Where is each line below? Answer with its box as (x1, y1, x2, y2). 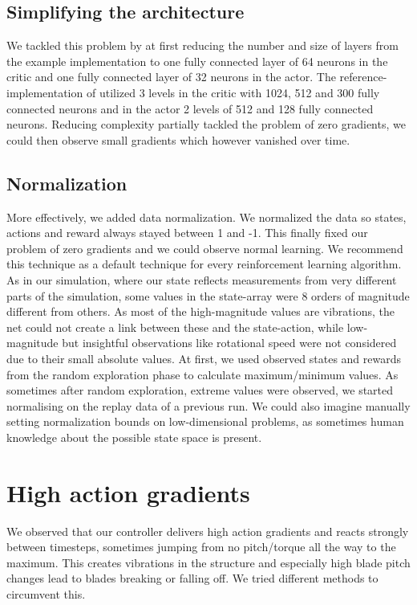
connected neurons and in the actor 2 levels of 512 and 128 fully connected (6, 100, 374, 117)
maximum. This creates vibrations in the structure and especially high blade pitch (6, 554, 411, 570)
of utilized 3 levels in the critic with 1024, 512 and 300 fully (86, 84, 380, 100)
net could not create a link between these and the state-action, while (6, 318, 344, 335)
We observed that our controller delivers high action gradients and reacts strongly (6, 522, 409, 539)
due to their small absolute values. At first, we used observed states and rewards (6, 350, 401, 366)
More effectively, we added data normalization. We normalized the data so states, (6, 208, 407, 225)
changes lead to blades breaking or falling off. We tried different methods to (6, 570, 379, 587)
